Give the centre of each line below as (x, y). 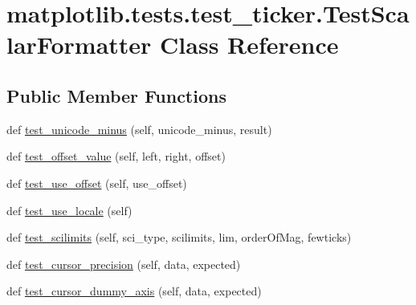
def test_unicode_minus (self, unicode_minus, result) (139, 129)
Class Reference (249, 45)
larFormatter (79, 45)
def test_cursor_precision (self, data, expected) (124, 264)
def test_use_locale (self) (69, 210)
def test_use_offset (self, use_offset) (97, 183)
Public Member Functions (116, 95)
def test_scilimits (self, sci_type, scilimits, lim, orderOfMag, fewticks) (179, 237)
